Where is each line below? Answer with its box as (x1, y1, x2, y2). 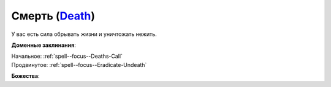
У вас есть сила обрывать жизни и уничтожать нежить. (11, 30, 158, 38)
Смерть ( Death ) (11, 9, 95, 23)
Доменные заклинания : (11, 41, 76, 49)
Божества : (11, 72, 40, 80)
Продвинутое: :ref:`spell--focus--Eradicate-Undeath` (11, 61, 147, 68)
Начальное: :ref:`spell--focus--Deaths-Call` (11, 52, 123, 60)
